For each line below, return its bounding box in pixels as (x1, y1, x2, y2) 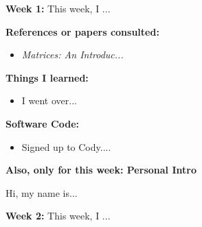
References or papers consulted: (5, 24, 159, 38)
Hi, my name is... (5, 185, 78, 200)
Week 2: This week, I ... (5, 208, 111, 223)
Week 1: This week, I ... (5, 1, 111, 15)
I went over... (21, 93, 77, 108)
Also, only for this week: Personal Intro (5, 163, 197, 177)
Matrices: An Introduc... (21, 47, 124, 62)
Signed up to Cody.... (21, 139, 111, 154)
